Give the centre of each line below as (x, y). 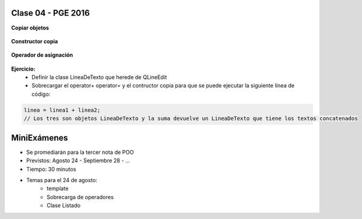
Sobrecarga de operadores (80, 197)
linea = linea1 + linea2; (62, 110)
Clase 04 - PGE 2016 (50, 13)
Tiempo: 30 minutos (51, 169)
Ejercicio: (23, 69)
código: (41, 94)
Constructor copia (35, 41)
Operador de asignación (42, 55)
